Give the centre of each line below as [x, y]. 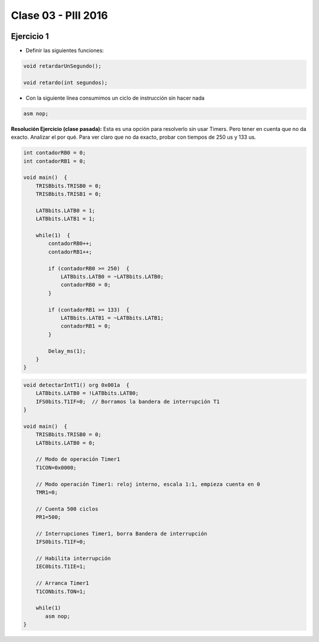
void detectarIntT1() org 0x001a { [77, 385]
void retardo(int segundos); [66, 82]
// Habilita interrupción [73, 559]
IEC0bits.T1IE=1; [61, 567]
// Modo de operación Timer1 [78, 459]
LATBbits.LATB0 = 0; [66, 443]
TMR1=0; [47, 492]
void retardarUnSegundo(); [62, 66]
